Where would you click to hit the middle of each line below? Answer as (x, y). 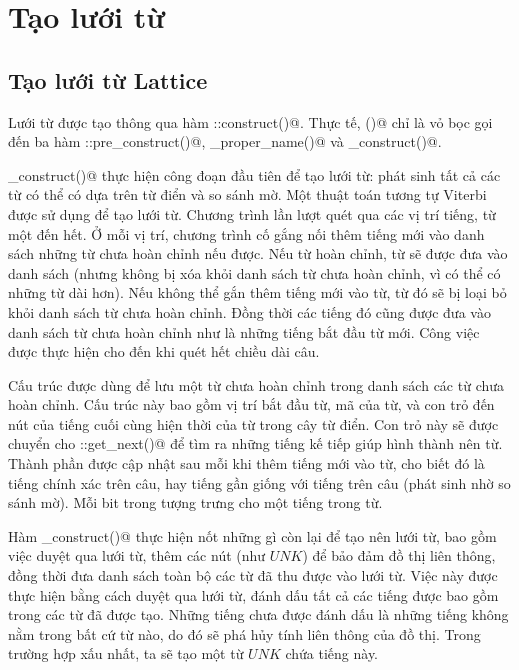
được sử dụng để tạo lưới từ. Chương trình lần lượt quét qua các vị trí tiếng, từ (252, 213)
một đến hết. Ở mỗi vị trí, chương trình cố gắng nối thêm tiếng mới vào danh (246, 233)
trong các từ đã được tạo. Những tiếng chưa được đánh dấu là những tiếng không (258, 614)
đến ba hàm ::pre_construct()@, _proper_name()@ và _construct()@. (225, 141)
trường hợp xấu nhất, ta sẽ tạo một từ (126, 653)
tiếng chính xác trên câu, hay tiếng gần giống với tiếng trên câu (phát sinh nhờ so (259, 482)
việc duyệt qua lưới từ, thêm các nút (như (137, 555)
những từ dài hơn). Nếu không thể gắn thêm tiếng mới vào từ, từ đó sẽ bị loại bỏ (257, 292)
